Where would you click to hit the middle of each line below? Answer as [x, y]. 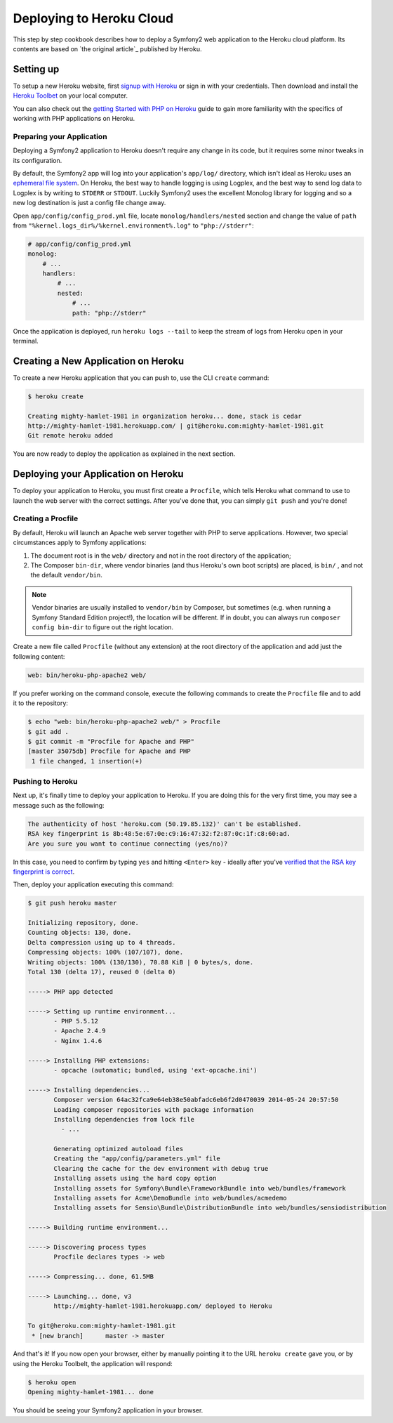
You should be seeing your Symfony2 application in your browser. [108, 1410]
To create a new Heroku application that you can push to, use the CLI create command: [141, 378]
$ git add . [48, 732]
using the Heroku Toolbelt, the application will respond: [93, 1363]
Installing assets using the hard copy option [135, 1179]
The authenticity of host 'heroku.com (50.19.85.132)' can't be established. [165, 824]
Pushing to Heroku [45, 782]
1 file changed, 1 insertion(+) [87, 761]
